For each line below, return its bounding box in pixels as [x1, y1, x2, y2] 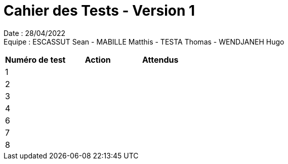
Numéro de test [5, 54, 66, 65]
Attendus [142, 54, 179, 65]
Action [85, 54, 111, 65]
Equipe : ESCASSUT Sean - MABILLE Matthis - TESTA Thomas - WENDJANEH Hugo [4, 37, 284, 46]
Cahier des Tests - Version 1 [4, 2, 195, 19]
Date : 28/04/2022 [4, 28, 66, 37]
